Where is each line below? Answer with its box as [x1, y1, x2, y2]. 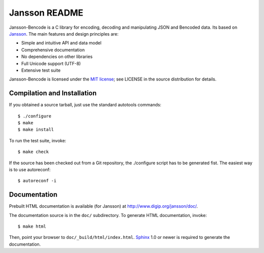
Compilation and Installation [9, 89, 97, 97]
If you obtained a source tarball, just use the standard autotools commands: [9, 102, 161, 108]
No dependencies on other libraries [21, 54, 93, 59]
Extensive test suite [21, 67, 61, 73]
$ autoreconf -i [18, 178, 57, 184]
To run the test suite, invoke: [9, 137, 66, 143]
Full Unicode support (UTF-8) [21, 60, 81, 66]
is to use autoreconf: [9, 166, 51, 173]
